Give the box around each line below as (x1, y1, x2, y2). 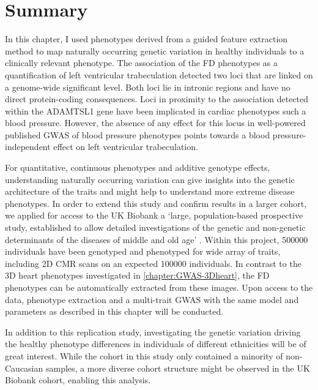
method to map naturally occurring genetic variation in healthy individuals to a (5, 44, 305, 57)
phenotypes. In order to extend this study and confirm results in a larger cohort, (5, 197, 307, 209)
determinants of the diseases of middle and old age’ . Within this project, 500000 (5, 233, 308, 246)
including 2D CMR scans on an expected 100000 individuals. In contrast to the (5, 257, 301, 269)
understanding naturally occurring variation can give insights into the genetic (5, 173, 295, 186)
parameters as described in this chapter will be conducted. (5, 305, 224, 318)
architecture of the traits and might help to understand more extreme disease (5, 185, 295, 198)
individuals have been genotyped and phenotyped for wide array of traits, (5, 245, 281, 258)
